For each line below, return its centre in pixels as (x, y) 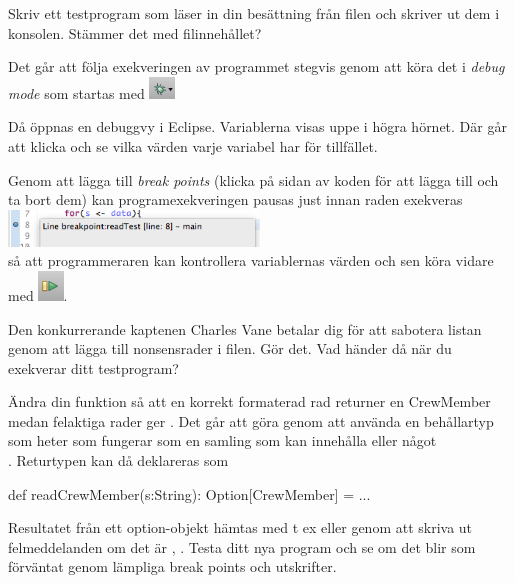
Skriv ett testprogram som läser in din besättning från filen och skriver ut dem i (254, 13)
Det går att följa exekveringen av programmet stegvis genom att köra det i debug (256, 66)
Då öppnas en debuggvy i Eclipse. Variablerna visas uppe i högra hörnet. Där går (257, 126)
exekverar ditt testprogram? (93, 367)
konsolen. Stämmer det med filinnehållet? (135, 32)
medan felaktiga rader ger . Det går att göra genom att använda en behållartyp (251, 420)
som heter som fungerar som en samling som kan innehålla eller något (222, 440)
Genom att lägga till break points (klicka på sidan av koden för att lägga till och (253, 179)
